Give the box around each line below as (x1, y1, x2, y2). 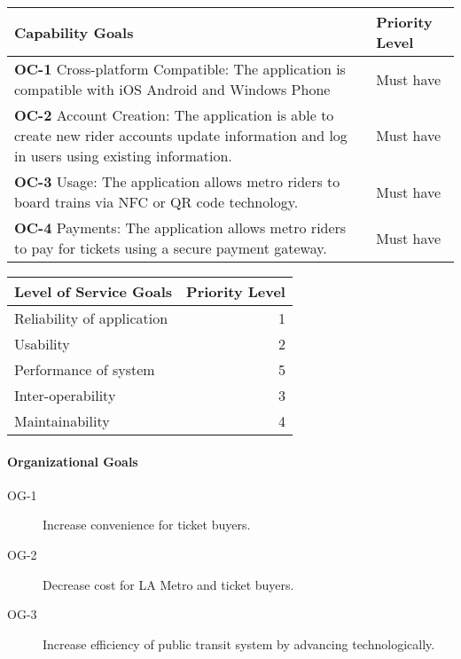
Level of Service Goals (14, 281, 173, 302)
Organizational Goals (7, 451, 138, 470)
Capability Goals (14, 21, 134, 43)
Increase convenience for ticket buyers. (43, 515, 251, 534)
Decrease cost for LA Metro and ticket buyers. (43, 575, 294, 593)
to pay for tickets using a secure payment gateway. (14, 238, 327, 258)
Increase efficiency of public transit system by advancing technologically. (43, 634, 435, 653)
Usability (14, 333, 70, 354)
